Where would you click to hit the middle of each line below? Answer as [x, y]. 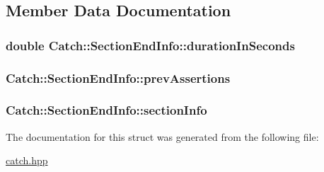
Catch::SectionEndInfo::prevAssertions [118, 78]
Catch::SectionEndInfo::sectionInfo [106, 110]
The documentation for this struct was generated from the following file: [162, 136]
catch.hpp [27, 160]
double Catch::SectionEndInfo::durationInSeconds [150, 45]
